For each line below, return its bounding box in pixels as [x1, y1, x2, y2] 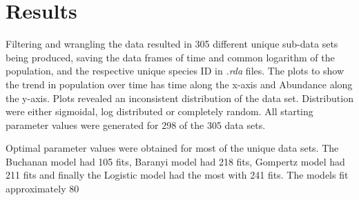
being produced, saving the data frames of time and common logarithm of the [6, 50, 335, 64]
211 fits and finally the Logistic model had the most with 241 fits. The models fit [6, 168, 349, 182]
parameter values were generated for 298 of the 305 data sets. [6, 117, 266, 132]
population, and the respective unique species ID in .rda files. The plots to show [6, 63, 345, 78]
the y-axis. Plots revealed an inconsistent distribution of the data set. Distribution [6, 90, 353, 105]
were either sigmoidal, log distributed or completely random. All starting [6, 104, 313, 119]
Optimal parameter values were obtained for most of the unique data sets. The [6, 141, 339, 155]
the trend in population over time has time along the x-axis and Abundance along [6, 77, 353, 91]
